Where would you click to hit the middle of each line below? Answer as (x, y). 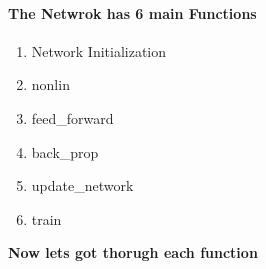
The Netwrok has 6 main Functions (132, 12)
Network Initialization (99, 50)
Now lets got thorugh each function (133, 252)
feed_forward (72, 117)
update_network (82, 185)
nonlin (50, 84)
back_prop (65, 151)
